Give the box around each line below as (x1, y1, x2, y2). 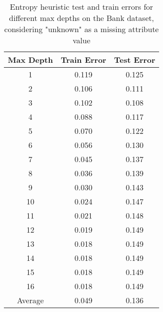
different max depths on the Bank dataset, (9, 12, 154, 23)
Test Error (114, 54, 155, 65)
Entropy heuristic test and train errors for (10, 1, 153, 12)
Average (17, 294, 44, 306)
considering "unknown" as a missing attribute (4, 23, 159, 35)
